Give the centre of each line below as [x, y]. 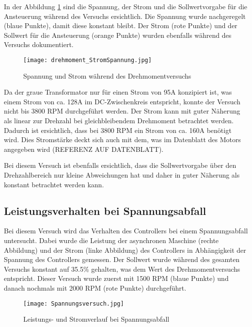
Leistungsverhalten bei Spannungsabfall [105, 210]
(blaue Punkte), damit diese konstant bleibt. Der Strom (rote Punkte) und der [121, 25]
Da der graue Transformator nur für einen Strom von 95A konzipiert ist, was [118, 92]
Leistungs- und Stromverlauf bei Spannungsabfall [96, 319]
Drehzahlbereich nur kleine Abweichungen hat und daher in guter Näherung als [122, 174]
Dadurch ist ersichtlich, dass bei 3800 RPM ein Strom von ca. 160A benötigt [118, 130]
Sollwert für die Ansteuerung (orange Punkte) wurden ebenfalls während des [118, 35]
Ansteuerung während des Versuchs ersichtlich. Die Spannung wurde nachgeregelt [125, 16]
